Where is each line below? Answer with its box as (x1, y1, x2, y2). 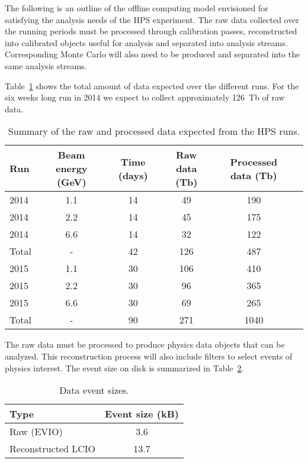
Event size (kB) (105, 407, 179, 421)
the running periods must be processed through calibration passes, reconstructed (5, 25, 297, 37)
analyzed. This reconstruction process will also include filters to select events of (5, 349, 293, 362)
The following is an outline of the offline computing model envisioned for (5, 2, 268, 14)
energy (55, 161, 88, 176)
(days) (118, 168, 148, 182)
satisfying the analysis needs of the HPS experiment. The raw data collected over (5, 13, 299, 25)
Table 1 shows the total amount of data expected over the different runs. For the (5, 79, 299, 92)
